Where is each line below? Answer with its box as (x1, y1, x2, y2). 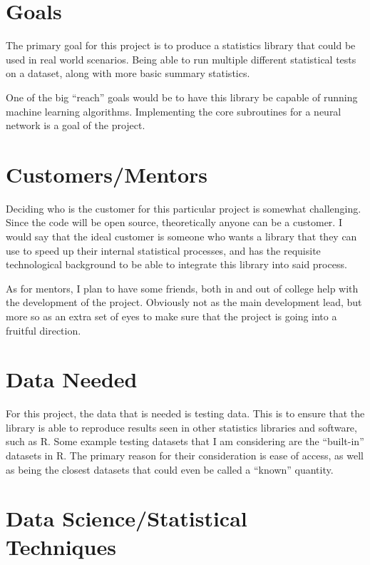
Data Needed (6, 365, 138, 394)
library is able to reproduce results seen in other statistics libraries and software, (6, 419, 357, 434)
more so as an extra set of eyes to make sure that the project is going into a (6, 308, 337, 323)
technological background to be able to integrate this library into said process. (6, 257, 347, 272)
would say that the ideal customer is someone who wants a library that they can (6, 229, 357, 243)
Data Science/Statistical (6, 504, 247, 533)
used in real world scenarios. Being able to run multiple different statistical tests (6, 51, 356, 66)
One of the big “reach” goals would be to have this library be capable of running (6, 89, 358, 104)
